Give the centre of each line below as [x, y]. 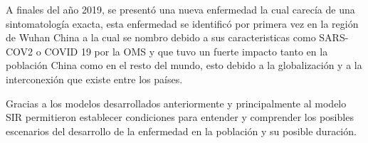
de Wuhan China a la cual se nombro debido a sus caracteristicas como [161, 37]
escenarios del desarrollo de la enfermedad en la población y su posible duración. [181, 131]
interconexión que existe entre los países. [94, 79]
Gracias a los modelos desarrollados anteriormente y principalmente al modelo [176, 103]
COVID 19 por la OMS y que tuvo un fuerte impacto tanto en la [186, 51]
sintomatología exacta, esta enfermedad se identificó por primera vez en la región [182, 23]
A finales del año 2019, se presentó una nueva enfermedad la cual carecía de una [180, 9]
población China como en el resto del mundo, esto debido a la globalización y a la [184, 65]
